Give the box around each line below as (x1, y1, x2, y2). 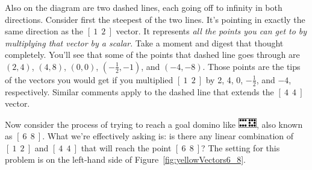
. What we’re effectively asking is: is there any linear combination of (42, 130, 294, 142)
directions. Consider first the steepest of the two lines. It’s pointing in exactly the (5, 13, 305, 25)
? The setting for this (201, 141, 280, 154)
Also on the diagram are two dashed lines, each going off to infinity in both (5, 1, 282, 13)
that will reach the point (81, 141, 172, 154)
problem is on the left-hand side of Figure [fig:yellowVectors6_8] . (5, 153, 246, 166)
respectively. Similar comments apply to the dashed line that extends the (5, 85, 274, 98)
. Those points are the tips (202, 60, 301, 72)
